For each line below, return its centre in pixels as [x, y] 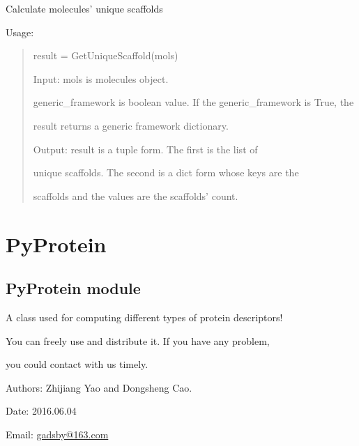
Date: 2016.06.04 [41, 411]
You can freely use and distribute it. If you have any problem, [138, 340]
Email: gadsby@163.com [57, 434]
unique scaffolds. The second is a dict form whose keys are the [166, 172]
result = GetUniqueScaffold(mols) [106, 55]
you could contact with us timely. [77, 364]
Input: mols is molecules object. [101, 78]
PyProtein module [73, 288]
